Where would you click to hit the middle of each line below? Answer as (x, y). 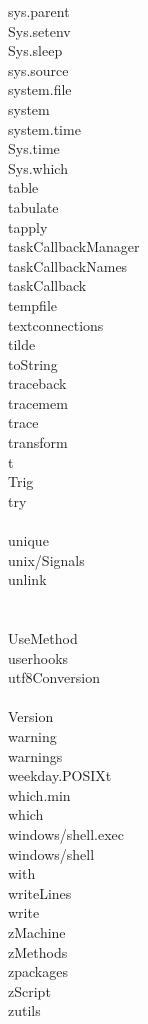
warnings (35, 755)
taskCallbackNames (68, 265)
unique (28, 540)
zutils (24, 1010)
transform (38, 442)
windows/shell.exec (66, 833)
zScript (29, 990)
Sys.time (34, 148)
